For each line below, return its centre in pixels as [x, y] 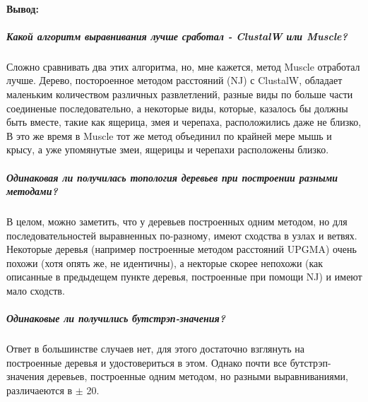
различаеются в [40, 390]
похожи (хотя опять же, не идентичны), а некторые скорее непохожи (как [165, 262]
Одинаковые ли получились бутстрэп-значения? [116, 318]
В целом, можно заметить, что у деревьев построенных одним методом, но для [177, 221]
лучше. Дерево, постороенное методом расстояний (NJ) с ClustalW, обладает [174, 80]
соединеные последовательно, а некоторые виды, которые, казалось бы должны [177, 108]
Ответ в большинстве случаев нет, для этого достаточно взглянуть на [155, 349]
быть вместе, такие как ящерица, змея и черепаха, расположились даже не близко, [184, 122]
